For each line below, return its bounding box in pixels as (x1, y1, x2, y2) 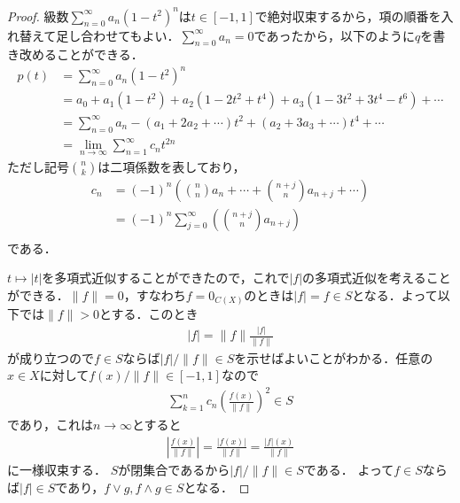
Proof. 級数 (7, 6, 69, 25)
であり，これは (7, 415, 93, 434)
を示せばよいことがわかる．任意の (234, 348, 433, 367)
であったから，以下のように (253, 26, 415, 44)
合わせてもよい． (81, 26, 180, 44)
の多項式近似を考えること (302, 268, 451, 287)
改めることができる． (19, 45, 144, 64)
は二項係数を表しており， (97, 157, 246, 175)
